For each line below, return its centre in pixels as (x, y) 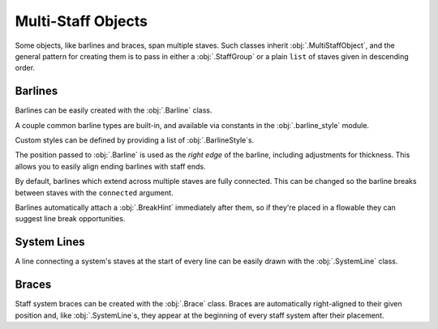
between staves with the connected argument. (94, 192)
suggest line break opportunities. (70, 219)
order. (25, 68)
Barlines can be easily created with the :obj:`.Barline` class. (114, 110)
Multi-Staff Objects (81, 21)
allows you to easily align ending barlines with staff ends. (110, 166)
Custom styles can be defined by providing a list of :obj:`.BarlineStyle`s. (135, 140)
